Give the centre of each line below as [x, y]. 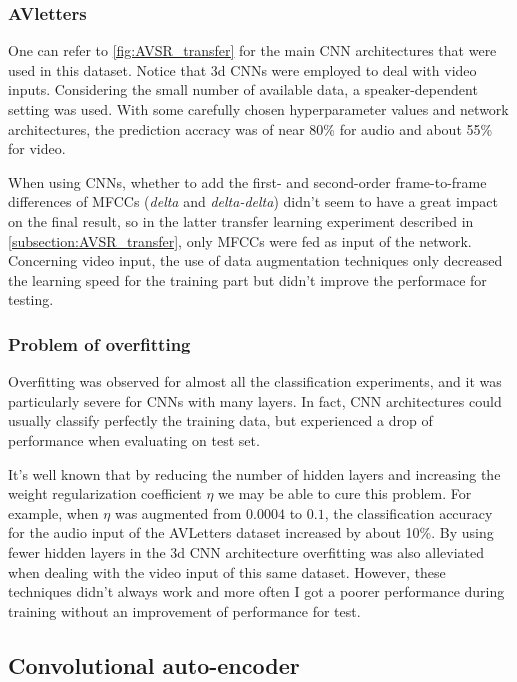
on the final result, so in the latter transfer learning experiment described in [241, 220]
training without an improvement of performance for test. [184, 610]
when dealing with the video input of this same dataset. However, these [227, 571]
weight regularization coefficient [105, 493]
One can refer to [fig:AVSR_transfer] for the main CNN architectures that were [252, 50]
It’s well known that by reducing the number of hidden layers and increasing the [254, 473]
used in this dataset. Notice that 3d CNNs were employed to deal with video [242, 69]
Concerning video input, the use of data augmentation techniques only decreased [255, 260]
